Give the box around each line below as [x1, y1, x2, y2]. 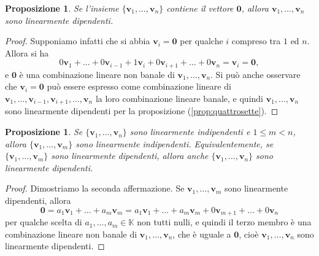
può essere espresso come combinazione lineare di [47, 80, 231, 93]
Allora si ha [5, 46, 49, 59]
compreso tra [231, 34, 281, 47]
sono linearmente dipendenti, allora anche [51, 149, 209, 162]
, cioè [239, 227, 259, 240]
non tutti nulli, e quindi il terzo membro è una [137, 215, 312, 228]
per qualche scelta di [5, 215, 82, 228]
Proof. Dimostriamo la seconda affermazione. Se [5, 182, 185, 195]
